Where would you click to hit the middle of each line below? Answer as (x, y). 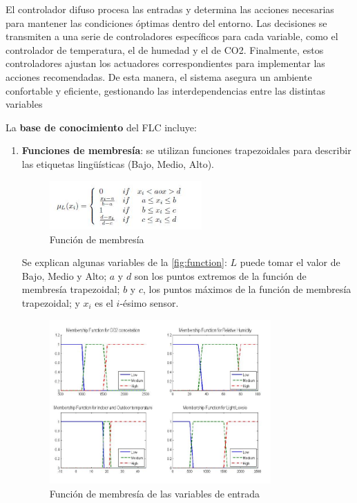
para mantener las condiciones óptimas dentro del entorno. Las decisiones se (166, 22)
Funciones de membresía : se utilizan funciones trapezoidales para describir (186, 150)
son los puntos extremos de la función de (220, 275)
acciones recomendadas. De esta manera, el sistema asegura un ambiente (159, 76)
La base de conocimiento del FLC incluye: (101, 127)
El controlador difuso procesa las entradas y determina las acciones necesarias (170, 9)
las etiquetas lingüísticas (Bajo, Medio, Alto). (118, 163)
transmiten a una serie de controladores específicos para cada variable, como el (172, 36)
